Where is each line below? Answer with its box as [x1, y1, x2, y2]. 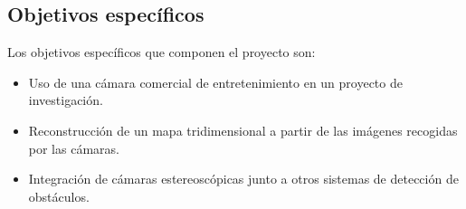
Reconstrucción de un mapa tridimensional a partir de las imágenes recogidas [28, 120, 458, 139]
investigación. [28, 90, 103, 109]
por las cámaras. [28, 138, 119, 157]
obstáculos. [28, 186, 90, 205]
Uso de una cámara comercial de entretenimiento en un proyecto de [28, 72, 403, 91]
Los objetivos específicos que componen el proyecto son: [7, 43, 316, 62]
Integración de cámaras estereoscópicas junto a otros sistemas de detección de [28, 169, 459, 188]
